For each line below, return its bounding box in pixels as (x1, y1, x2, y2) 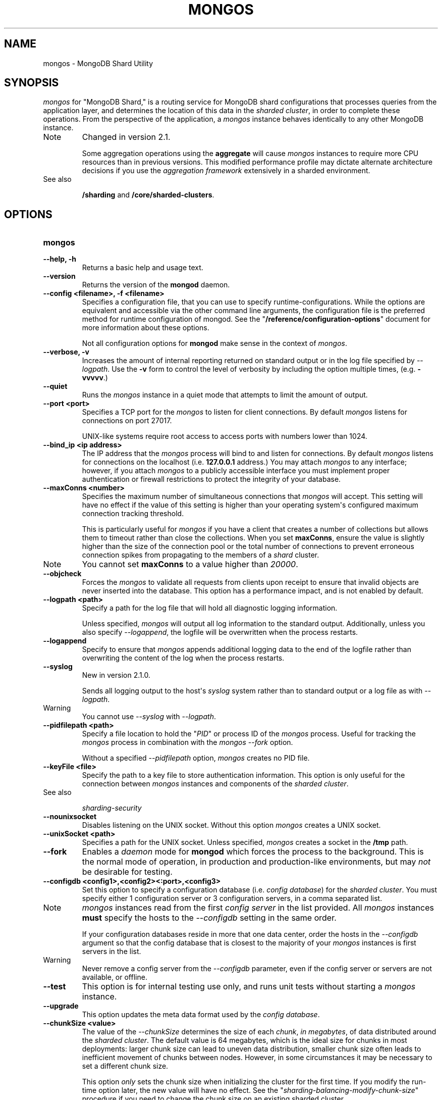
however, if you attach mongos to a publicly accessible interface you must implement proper (82, 466, 390, 475)
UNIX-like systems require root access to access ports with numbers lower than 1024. (82, 432, 367, 441)
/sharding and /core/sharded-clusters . (82, 190, 214, 199)
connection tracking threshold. (82, 509, 184, 518)
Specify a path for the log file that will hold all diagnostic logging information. (82, 604, 338, 613)
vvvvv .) (82, 373, 108, 382)
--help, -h (43, 255, 76, 264)
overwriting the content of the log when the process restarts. (82, 654, 285, 663)
